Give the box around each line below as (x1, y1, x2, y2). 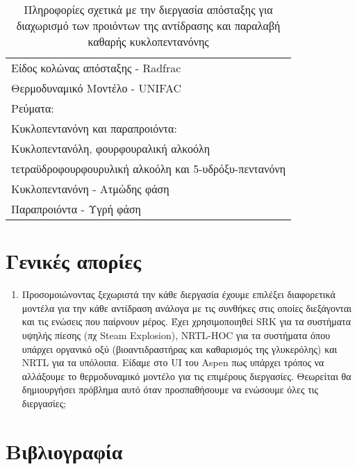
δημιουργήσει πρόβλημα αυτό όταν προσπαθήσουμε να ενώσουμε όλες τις (22, 382, 319, 397)
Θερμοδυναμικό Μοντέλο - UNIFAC (11, 80, 182, 96)
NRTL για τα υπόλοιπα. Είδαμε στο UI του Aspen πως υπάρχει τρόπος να (22, 355, 324, 370)
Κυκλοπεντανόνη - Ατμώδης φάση (11, 181, 169, 197)
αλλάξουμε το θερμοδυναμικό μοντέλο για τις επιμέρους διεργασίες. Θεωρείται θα (22, 368, 351, 383)
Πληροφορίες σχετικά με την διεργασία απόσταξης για (24, 1, 273, 17)
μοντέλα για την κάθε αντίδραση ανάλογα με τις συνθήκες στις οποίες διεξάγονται (22, 300, 352, 315)
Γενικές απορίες (6, 247, 141, 275)
